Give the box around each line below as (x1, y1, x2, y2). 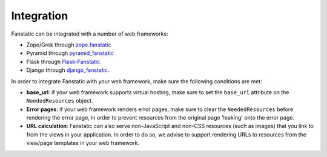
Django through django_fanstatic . (26, 66, 110, 74)
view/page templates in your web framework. (26, 139, 139, 147)
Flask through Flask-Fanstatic (26, 58, 101, 65)
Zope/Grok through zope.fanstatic (26, 41, 111, 48)
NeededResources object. (26, 97, 93, 104)
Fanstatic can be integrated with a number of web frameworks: (11, 30, 169, 37)
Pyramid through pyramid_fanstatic (26, 50, 114, 57)
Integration (11, 9, 68, 22)
